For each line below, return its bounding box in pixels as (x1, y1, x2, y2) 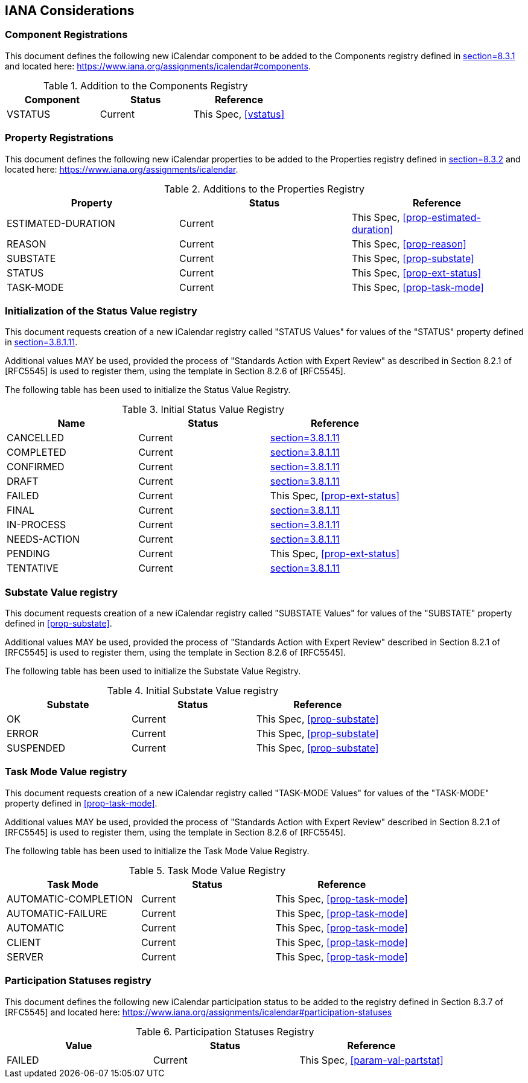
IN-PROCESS (7, 519, 66, 531)
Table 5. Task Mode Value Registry (129, 864, 286, 877)
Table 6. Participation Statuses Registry (136, 1025, 314, 1038)
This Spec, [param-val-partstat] (299, 1053, 444, 1066)
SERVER (7, 950, 43, 963)
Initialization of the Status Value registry (5, 304, 197, 317)
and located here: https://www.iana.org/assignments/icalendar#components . (5, 60, 311, 71)
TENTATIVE (7, 562, 59, 575)
